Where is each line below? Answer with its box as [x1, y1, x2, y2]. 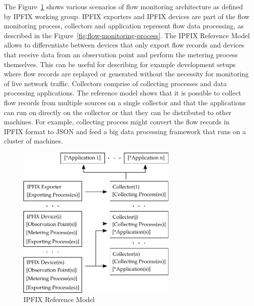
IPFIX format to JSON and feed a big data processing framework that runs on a [4, 126, 246, 136]
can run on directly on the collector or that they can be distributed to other [4, 107, 232, 117]
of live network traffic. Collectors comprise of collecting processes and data [4, 78, 227, 88]
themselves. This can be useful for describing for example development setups [4, 59, 236, 69]
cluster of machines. [4, 136, 63, 146]
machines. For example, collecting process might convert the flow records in [4, 117, 230, 127]
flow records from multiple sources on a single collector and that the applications [4, 97, 246, 107]
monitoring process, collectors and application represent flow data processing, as [4, 21, 244, 31]
